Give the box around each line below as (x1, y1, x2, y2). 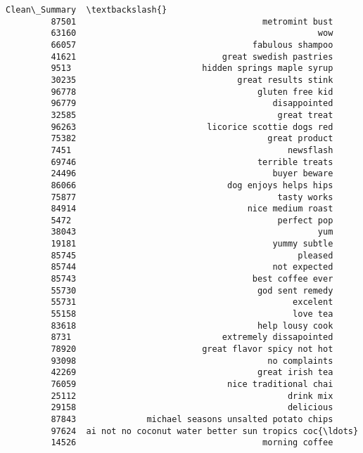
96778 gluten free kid (51, 86, 333, 97)
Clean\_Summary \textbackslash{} (6, 5, 167, 15)
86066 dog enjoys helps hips (51, 180, 333, 190)
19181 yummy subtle (51, 239, 333, 249)
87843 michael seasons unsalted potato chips (51, 414, 333, 424)
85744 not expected (51, 262, 333, 273)
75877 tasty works (51, 192, 333, 202)
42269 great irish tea (51, 367, 333, 378)
